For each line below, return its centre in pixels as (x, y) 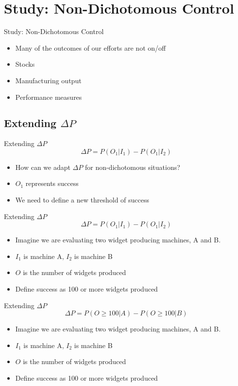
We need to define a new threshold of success (82, 200)
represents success (52, 183)
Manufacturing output (48, 80)
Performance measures (49, 97)
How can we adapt (43, 167)
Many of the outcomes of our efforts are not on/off (91, 47)
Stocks (25, 64)
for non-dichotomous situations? (132, 167)
